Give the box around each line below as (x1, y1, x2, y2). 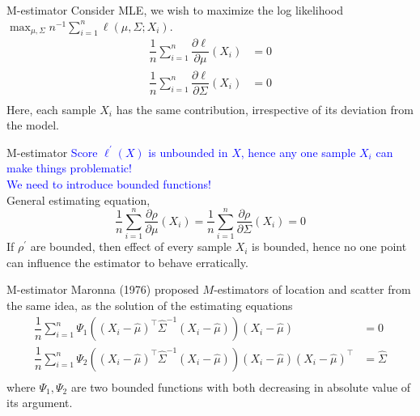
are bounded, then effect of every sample (30, 238, 231, 255)
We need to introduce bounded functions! (6, 175, 211, 192)
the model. (6, 117, 59, 134)
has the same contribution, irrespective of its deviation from (116, 100, 414, 117)
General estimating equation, (6, 191, 151, 208)
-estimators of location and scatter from (214, 281, 411, 298)
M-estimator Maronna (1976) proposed (6, 281, 199, 298)
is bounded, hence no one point (252, 238, 407, 255)
